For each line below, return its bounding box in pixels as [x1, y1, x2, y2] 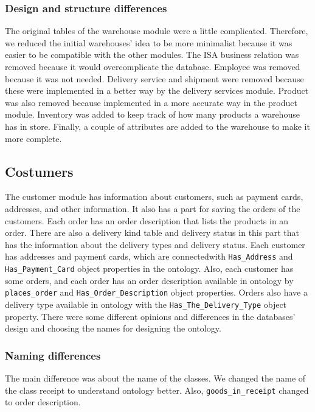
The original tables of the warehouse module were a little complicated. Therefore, [5, 24, 308, 37]
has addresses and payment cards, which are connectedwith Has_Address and [5, 250, 293, 263]
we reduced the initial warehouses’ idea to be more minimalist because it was [5, 36, 292, 49]
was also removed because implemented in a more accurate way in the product [5, 96, 297, 108]
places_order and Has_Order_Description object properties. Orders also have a [5, 286, 308, 299]
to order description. [5, 396, 81, 408]
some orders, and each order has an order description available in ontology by [5, 274, 294, 286]
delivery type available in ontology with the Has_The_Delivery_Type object [5, 297, 287, 310]
